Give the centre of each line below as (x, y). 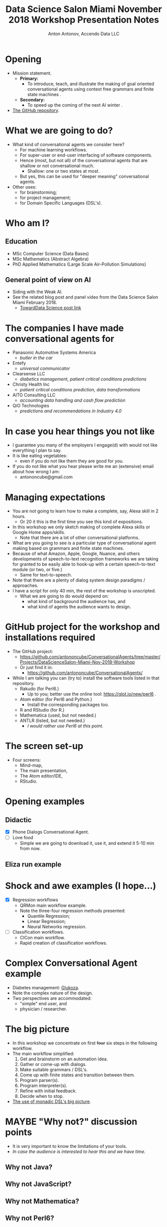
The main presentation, (44, 771)
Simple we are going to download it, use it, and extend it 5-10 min (87, 843)
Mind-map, (31, 765)
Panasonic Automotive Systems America (54, 353)
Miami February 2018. (35, 302)
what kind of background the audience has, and (76, 601)
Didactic (18, 820)
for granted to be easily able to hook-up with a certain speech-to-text (84, 564)
